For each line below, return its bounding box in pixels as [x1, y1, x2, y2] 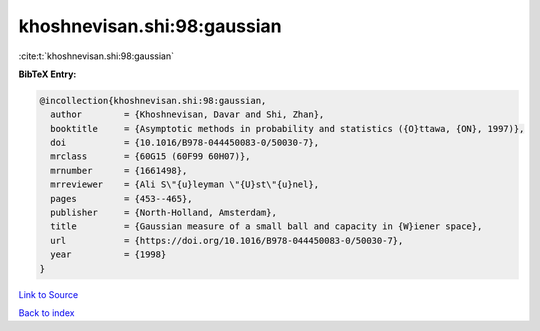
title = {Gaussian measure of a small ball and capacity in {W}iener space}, [50, 221, 483, 232]
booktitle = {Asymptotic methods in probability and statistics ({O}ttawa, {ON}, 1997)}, [50, 123, 525, 134]
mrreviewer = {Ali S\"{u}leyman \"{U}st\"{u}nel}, [50, 179, 320, 190]
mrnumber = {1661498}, [50, 165, 188, 176]
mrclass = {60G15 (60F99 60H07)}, [50, 151, 251, 162]
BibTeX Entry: [18, 68, 77, 80]
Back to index [18, 306, 75, 319]
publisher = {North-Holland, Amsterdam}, [50, 207, 277, 219]
